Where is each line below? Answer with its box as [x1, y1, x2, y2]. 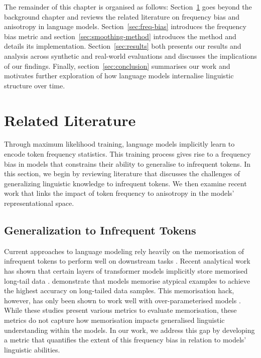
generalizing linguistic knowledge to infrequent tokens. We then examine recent [4, 178, 247, 188]
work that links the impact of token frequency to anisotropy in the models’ [4, 188, 234, 198]
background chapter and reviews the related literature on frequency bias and [4, 11, 240, 22]
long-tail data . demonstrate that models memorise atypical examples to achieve [4, 275, 250, 286]
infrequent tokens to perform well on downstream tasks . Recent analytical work [4, 256, 250, 266]
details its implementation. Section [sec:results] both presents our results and [4, 41, 241, 51]
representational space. [4, 198, 74, 208]
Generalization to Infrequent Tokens [4, 222, 196, 238]
